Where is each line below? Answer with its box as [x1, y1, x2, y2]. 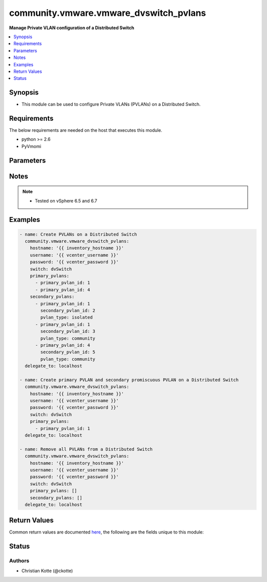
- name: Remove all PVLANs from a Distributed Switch [19, 446, 153, 452]
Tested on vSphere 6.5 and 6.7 [35, 198, 97, 204]
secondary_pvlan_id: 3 [40, 328, 96, 334]
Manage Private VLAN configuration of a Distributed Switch [9, 25, 134, 31]
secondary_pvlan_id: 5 [40, 349, 96, 355]
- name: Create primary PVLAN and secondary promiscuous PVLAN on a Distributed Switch [19, 377, 239, 382]
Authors [9, 557, 30, 564]
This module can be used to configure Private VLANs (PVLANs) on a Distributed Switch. [21, 102, 201, 107]
